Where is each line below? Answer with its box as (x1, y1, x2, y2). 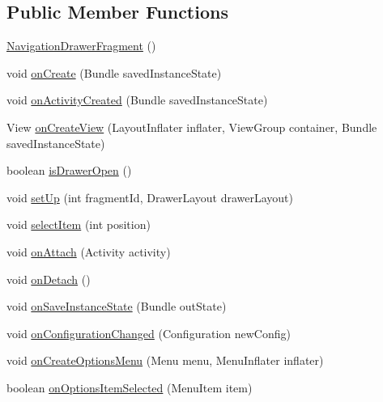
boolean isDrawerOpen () (6, 162, 132, 179)
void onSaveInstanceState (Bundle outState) (6, 298, 227, 315)
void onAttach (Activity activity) (6, 243, 171, 260)
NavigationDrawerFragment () (6, 37, 156, 54)
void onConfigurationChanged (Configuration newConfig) (6, 324, 291, 341)
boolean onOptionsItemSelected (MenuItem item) (6, 379, 253, 396)
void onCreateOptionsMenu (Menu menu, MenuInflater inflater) (6, 352, 324, 369)
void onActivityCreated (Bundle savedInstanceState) (6, 91, 268, 108)
